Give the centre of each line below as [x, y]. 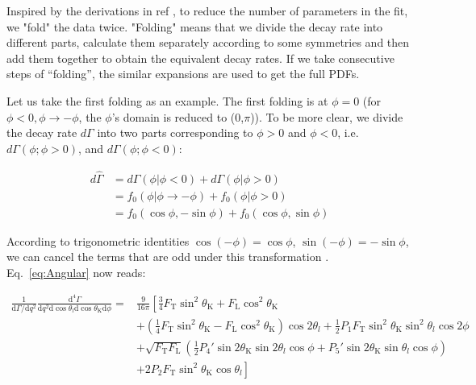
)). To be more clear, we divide [327, 116]
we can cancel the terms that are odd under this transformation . [168, 257]
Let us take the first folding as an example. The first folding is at [167, 100]
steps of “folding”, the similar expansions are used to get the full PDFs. [183, 74]
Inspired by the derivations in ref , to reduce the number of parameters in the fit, [207, 10]
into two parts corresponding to [175, 132]
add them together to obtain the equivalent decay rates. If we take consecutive [200, 58]
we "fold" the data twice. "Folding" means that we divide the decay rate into [195, 26]
